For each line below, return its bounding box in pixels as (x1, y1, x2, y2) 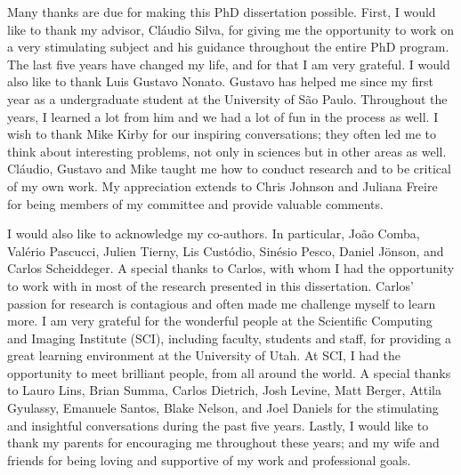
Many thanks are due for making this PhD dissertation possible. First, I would (7, 3, 436, 20)
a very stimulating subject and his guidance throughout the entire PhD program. (7, 37, 449, 56)
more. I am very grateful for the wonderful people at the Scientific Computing (7, 311, 433, 330)
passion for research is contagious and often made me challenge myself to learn (7, 294, 436, 312)
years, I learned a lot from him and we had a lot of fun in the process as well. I (7, 107, 439, 125)
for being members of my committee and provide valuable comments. (7, 194, 384, 213)
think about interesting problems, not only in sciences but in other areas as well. (7, 141, 447, 160)
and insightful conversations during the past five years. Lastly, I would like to (7, 415, 429, 434)
